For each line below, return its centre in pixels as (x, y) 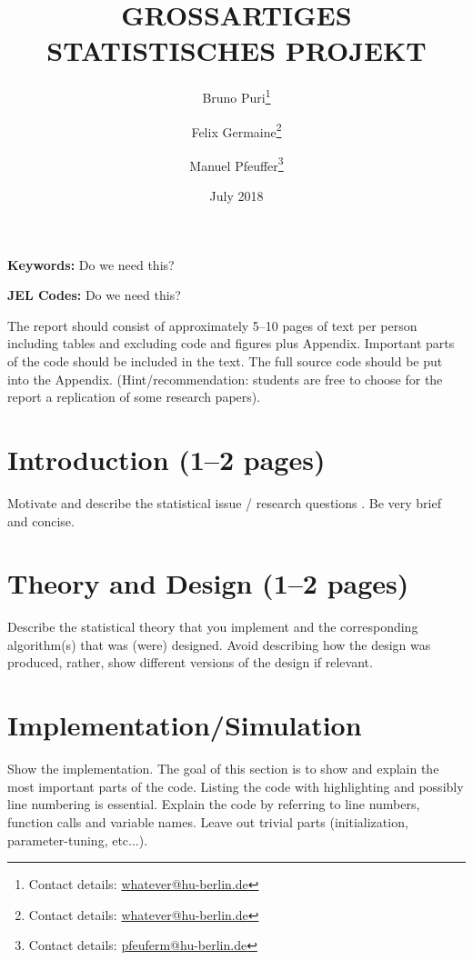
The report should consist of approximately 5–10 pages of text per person (212, 325)
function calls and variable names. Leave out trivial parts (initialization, (208, 821)
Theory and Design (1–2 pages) (208, 583)
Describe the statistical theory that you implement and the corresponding (213, 627)
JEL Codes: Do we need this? (94, 295)
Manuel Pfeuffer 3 (236, 164)
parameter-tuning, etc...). (78, 840)
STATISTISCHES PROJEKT (236, 50)
